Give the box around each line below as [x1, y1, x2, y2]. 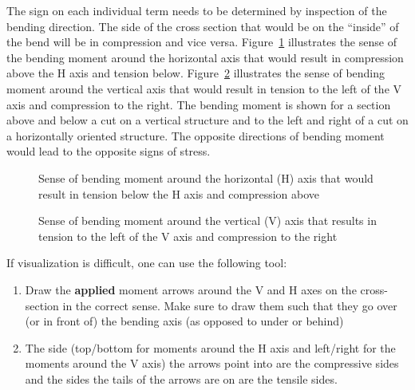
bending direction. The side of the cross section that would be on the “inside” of [6, 18, 399, 34]
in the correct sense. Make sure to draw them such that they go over [62, 297, 397, 313]
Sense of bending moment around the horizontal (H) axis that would [38, 169, 373, 186]
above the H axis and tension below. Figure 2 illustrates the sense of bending [6, 65, 385, 81]
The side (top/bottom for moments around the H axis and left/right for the [25, 339, 396, 356]
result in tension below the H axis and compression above [38, 185, 320, 202]
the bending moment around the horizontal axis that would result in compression [6, 49, 404, 65]
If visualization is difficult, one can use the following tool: [6, 254, 287, 271]
